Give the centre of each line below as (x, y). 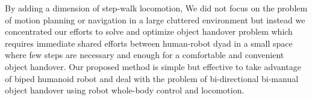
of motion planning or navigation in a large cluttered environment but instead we (155, 19)
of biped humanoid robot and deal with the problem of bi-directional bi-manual (152, 78)
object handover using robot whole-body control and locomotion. (125, 90)
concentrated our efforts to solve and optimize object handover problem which (149, 31)
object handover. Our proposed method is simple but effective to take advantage (153, 66)
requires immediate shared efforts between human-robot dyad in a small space (149, 43)
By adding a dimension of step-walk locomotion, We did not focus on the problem (156, 8)
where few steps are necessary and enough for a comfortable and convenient (145, 55)
